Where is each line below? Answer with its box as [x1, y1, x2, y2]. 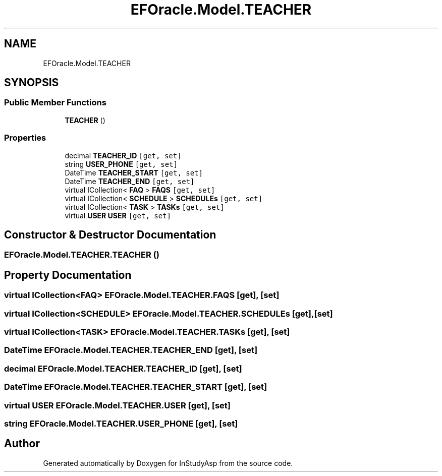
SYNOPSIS [4, 76, 59, 89]
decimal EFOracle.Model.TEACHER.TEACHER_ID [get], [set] [4, 363, 242, 374]
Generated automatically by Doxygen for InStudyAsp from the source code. [43, 458, 293, 467]
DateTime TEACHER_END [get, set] [65, 176, 195, 186]
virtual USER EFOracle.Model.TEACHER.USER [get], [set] [4, 400, 231, 410]
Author [4, 437, 40, 450]
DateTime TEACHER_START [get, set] [65, 168, 203, 177]
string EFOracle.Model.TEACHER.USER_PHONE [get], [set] [4, 418, 238, 429]
